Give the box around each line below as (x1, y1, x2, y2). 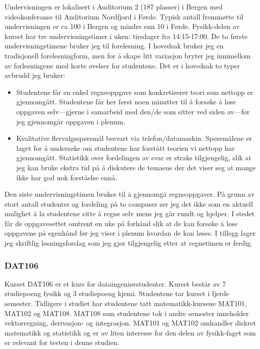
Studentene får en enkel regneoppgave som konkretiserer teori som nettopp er (16, 86, 253, 97)
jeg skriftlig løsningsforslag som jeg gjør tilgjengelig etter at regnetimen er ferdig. (4, 238, 253, 248)
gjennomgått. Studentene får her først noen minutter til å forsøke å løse (16, 96, 236, 107)
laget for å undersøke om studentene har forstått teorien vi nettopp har (16, 142, 235, 153)
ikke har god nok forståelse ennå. (16, 172, 117, 182)
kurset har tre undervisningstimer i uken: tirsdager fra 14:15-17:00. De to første (4, 30, 247, 41)
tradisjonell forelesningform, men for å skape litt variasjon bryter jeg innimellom (4, 50, 251, 60)
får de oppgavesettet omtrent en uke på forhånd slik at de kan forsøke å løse (4, 218, 238, 228)
